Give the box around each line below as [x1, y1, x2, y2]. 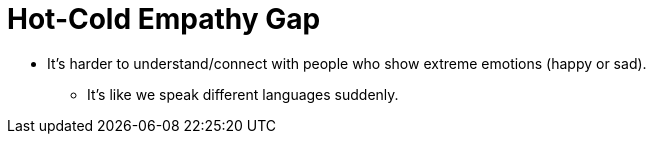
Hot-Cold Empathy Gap [7, 2, 321, 36]
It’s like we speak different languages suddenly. [87, 85, 399, 103]
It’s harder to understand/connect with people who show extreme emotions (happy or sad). [47, 54, 647, 72]
